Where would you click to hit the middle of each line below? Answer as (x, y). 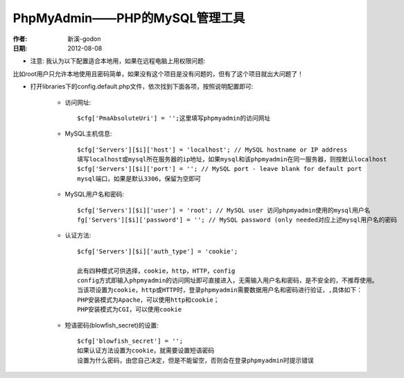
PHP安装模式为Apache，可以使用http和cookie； (148, 300)
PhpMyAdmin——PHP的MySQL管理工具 (129, 18)
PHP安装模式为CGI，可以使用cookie (130, 309)
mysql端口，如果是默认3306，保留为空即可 (139, 179)
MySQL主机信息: (88, 134)
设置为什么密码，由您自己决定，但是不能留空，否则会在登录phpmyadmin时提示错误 (196, 360)
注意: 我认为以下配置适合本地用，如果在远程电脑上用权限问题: (118, 61)
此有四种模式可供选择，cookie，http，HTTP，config (156, 271)
